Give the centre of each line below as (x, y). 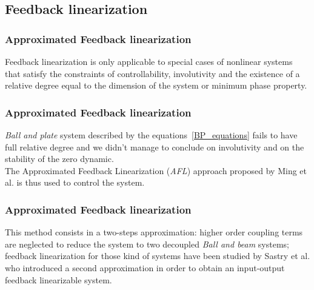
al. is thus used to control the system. (75, 182)
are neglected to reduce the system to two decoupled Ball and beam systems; (147, 244)
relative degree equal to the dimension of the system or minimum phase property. (156, 85)
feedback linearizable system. (58, 279)
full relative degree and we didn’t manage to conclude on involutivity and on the (155, 147)
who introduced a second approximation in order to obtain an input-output (145, 267)
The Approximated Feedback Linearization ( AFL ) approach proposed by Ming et (156, 170)
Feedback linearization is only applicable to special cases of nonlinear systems (149, 61)
